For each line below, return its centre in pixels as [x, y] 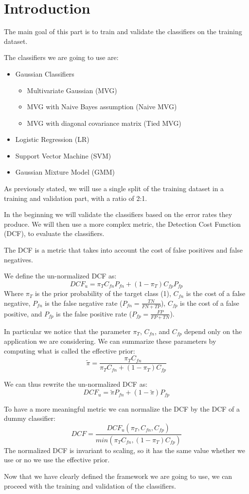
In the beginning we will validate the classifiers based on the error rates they [118, 214]
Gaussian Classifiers [45, 73]
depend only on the [213, 331]
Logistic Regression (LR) [52, 139]
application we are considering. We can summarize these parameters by [110, 341]
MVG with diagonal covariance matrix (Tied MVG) [104, 123]
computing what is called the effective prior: [70, 350]
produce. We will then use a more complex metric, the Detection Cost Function [123, 224]
